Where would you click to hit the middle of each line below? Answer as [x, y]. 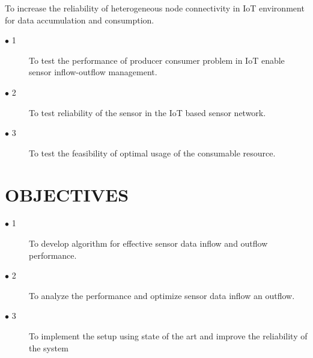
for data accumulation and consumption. [80, 20]
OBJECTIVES [67, 194]
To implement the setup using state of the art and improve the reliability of [168, 336]
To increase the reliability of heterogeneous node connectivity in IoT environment [155, 8]
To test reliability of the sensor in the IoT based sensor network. [147, 112]
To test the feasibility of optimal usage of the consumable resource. [152, 153]
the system [49, 347]
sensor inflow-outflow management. [93, 72]
